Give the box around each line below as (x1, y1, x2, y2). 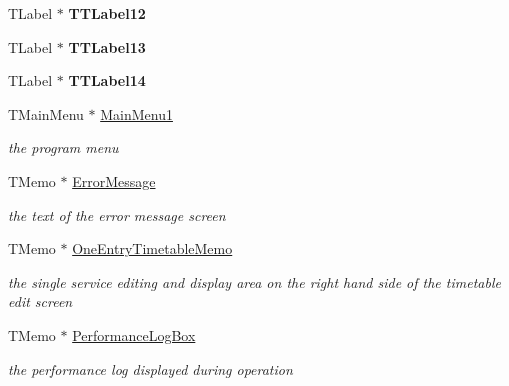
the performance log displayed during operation (8, 358, 293, 379)
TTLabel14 (68, 70, 146, 91)
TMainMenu (8, 103, 84, 124)
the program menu (8, 137, 119, 158)
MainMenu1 (100, 103, 173, 124)
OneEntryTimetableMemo (72, 238, 233, 259)
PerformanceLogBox (72, 324, 196, 345)
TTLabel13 (68, 36, 146, 57)
